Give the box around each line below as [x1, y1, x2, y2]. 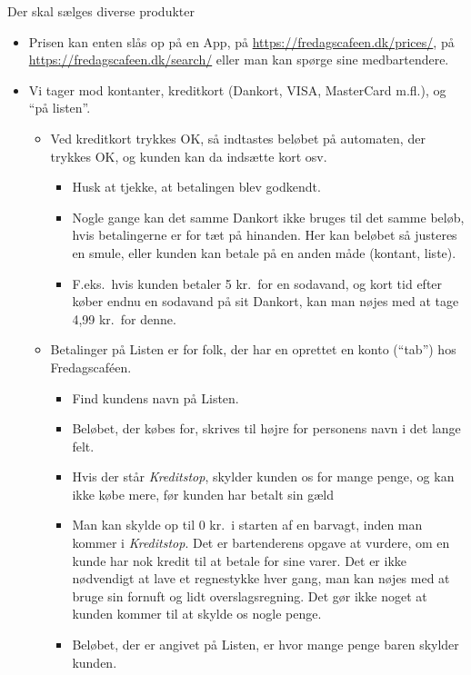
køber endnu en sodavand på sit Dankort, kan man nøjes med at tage [72, 292, 459, 311]
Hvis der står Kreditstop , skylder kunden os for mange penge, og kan [72, 467, 455, 486]
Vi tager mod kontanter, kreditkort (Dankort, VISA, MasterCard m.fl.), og [28, 80, 446, 99]
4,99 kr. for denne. [72, 309, 176, 328]
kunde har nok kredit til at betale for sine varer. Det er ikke [72, 551, 407, 570]
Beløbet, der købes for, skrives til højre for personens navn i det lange [72, 419, 461, 438]
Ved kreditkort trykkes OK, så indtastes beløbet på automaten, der [50, 128, 426, 147]
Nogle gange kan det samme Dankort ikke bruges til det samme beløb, [72, 207, 465, 226]
